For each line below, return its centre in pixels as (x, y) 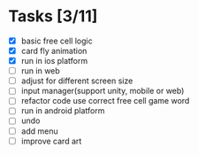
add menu (39, 131)
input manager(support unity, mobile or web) (103, 91)
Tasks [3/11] (53, 16)
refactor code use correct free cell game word (105, 101)
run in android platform (63, 111)
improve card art (51, 141)
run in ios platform (54, 61)
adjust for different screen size (77, 81)
